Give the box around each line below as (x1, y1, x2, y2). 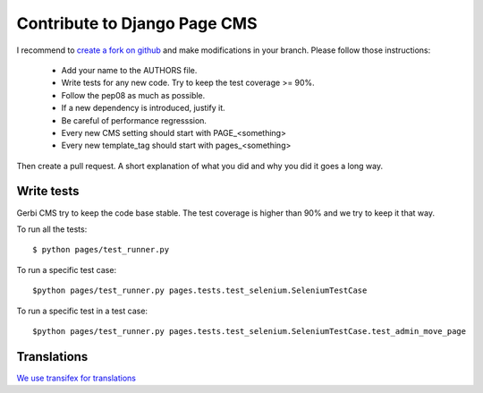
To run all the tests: (16, 224, 88, 235)
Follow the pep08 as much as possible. (61, 90, 206, 100)
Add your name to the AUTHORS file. (61, 64, 198, 75)
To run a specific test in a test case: (16, 305, 148, 316)
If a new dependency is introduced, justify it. (61, 103, 225, 114)
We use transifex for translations (16, 372, 136, 383)
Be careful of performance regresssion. (61, 115, 208, 125)
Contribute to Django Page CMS (16, 13, 258, 33)
